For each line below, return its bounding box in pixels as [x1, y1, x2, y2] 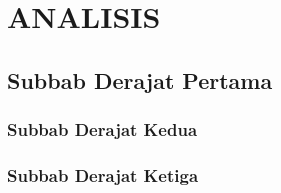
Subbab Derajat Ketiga [7, 162, 199, 187]
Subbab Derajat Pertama [7, 64, 273, 95]
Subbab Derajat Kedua [7, 117, 198, 142]
